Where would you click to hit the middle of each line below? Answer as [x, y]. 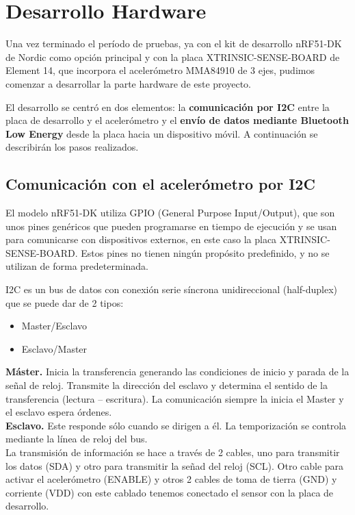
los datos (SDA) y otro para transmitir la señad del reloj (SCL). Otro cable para [175, 465]
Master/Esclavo [54, 326]
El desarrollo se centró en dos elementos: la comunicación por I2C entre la [168, 106]
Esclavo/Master [54, 348]
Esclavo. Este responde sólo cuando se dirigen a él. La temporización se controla [176, 425]
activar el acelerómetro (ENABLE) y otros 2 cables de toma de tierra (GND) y [171, 479]
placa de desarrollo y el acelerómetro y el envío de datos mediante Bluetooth [177, 120]
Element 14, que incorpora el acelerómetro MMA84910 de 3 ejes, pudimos [160, 70]
